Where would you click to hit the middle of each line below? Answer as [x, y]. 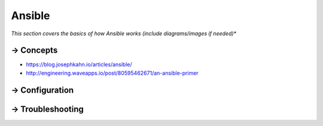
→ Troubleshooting [47, 109]
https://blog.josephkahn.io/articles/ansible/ [79, 64]
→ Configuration [42, 90]
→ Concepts [34, 50]
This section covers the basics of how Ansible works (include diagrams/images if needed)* [124, 33]
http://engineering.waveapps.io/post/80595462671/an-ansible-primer [112, 73]
